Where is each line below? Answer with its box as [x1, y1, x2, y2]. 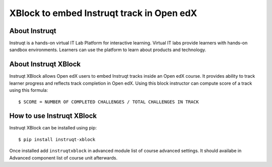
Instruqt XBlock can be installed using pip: [9, 125, 97, 131]
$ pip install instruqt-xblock [18, 136, 96, 142]
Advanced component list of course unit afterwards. [9, 154, 118, 160]
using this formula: [9, 87, 48, 93]
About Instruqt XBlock [9, 60, 81, 69]
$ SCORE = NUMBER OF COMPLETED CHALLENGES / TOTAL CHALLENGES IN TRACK [18, 99, 199, 105]
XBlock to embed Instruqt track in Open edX [9, 8, 197, 19]
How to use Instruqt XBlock [9, 112, 97, 120]
